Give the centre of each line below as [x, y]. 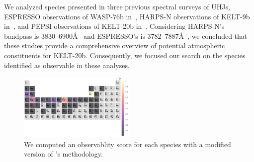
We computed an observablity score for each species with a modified [127, 144]
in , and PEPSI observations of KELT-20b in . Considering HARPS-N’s [114, 26]
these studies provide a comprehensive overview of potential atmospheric [115, 45]
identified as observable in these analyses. [67, 65]
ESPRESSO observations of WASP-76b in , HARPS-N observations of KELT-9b [127, 16]
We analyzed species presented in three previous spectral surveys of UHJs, [117, 6]
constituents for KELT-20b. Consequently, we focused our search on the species [125, 55]
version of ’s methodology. [63, 154]
